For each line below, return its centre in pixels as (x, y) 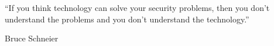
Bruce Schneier (32, 38)
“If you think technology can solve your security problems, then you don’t (137, 7)
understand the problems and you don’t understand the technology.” (127, 19)
